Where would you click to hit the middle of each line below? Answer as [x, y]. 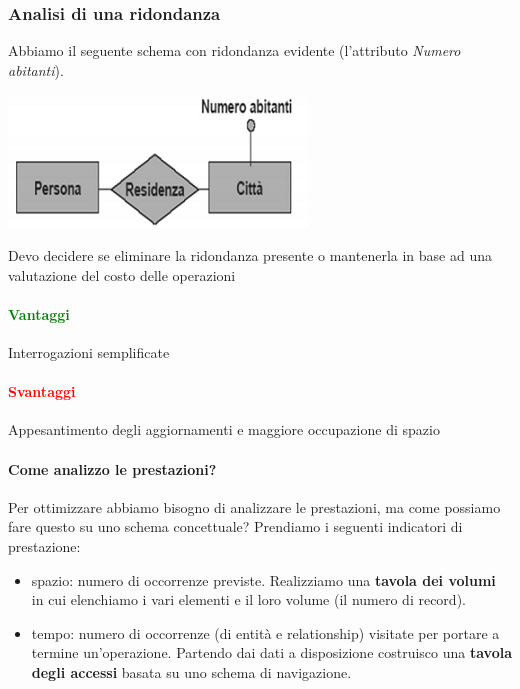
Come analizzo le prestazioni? [112, 468]
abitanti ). [36, 69]
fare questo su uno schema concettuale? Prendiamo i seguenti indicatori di [235, 526]
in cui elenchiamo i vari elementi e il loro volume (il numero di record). [248, 599]
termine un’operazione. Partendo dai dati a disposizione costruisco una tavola [272, 652]
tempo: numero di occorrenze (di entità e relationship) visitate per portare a [265, 632]
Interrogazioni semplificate [89, 351]
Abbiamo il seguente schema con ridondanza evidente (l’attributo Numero [234, 50]
